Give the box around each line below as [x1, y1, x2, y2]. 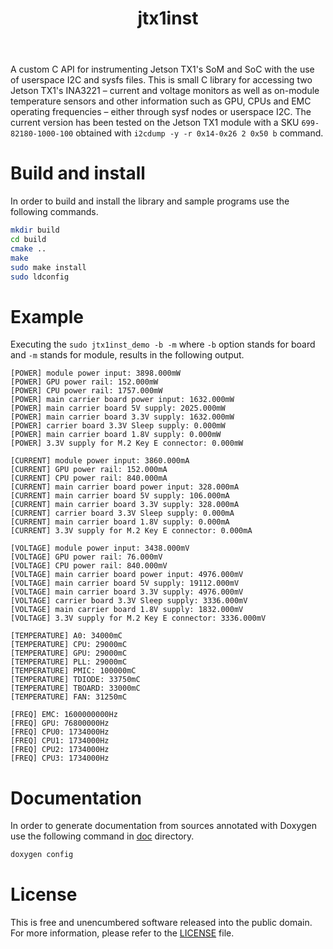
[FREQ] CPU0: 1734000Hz [10, 727, 110, 737]
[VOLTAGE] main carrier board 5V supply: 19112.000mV [10, 578, 240, 589]
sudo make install [10, 262, 87, 272]
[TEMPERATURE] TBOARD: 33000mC [10, 683, 141, 694]
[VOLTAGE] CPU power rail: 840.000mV [10, 561, 168, 571]
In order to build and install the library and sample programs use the [10, 195, 290, 207]
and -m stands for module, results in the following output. [10, 349, 245, 361]
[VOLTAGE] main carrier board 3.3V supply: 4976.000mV [10, 587, 244, 597]
